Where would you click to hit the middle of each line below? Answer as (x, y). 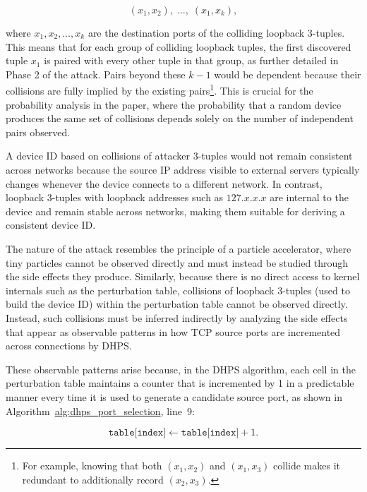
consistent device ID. (51, 225)
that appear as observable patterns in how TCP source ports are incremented (173, 331)
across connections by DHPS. (69, 346)
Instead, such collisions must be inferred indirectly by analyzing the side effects (177, 317)
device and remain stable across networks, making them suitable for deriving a (175, 211)
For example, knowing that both (92, 466)
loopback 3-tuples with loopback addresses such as (115, 197)
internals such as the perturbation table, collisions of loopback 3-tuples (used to (178, 290)
